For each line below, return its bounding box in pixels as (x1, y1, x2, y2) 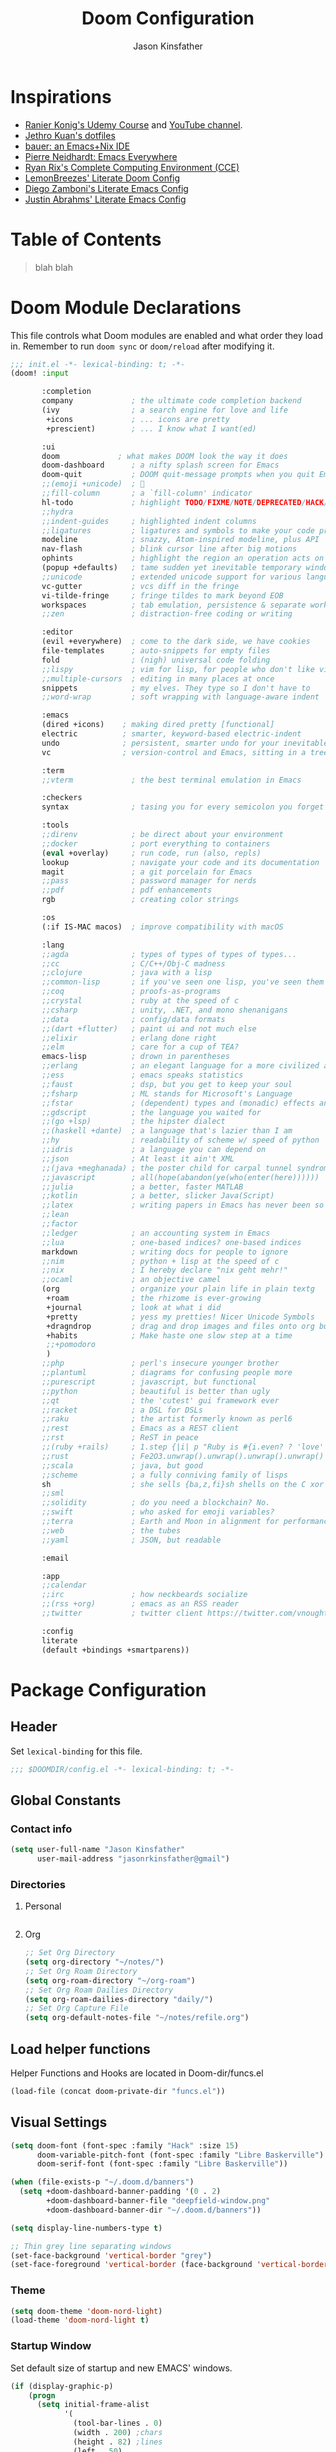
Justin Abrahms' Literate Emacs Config (24, 193, 187, 205)
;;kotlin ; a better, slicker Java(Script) (41, 1191, 275, 1201)
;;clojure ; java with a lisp (41, 968, 213, 978)
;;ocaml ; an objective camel (41, 1275, 222, 1285)
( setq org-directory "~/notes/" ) (24, 1957, 165, 1967)
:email (41, 1553, 70, 1563)
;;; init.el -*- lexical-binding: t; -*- (10, 359, 186, 369)
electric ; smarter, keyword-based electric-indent (41, 729, 302, 739)
